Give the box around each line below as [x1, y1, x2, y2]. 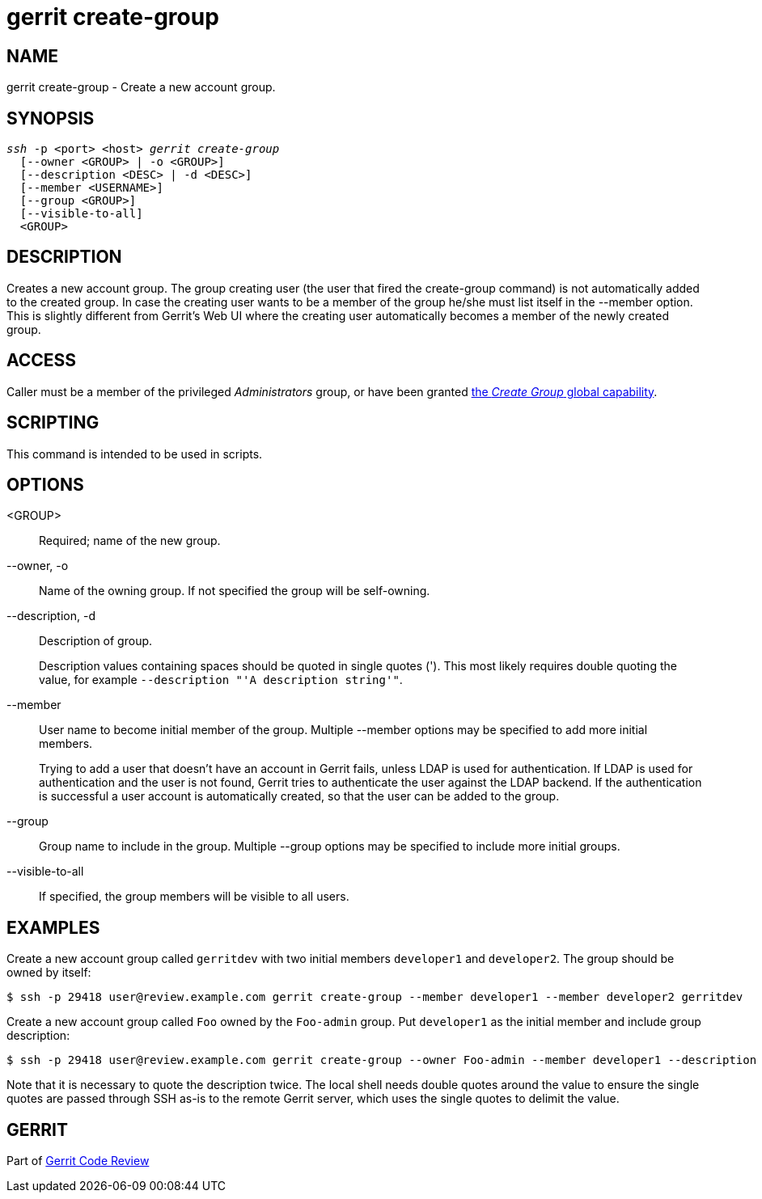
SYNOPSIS [6, 108, 95, 129]
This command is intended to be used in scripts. [6, 446, 263, 461]
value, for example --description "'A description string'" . [39, 673, 403, 687]
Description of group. [39, 634, 153, 648]
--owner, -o [6, 559, 69, 573]
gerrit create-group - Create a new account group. [6, 80, 276, 95]
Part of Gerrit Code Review [6, 1154, 150, 1168]
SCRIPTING [6, 412, 99, 433]
